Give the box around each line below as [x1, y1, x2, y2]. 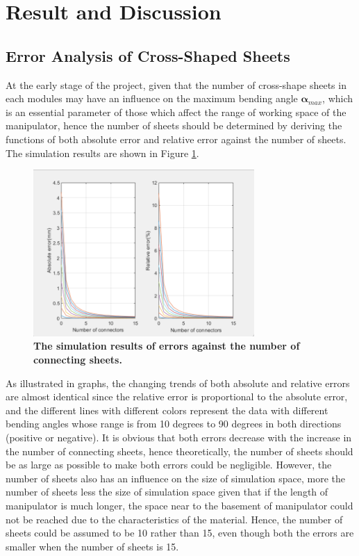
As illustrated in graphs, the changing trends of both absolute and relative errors [6, 375, 350, 390]
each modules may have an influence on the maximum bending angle [6, 91, 298, 106]
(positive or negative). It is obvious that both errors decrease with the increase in [6, 430, 352, 444]
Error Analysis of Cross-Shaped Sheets [6, 44, 290, 66]
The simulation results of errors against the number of [33, 338, 300, 353]
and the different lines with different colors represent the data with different [6, 402, 328, 417]
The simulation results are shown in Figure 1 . [6, 145, 199, 160]
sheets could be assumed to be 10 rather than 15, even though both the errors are [6, 525, 354, 540]
